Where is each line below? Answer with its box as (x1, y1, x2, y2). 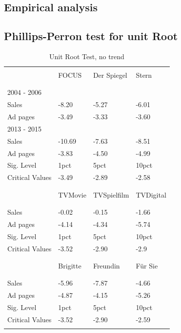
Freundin (93, 260, 120, 270)
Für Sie (136, 260, 158, 270)
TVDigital (136, 189, 166, 200)
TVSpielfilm (93, 189, 129, 200)
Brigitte (58, 260, 81, 270)
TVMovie (58, 189, 86, 200)
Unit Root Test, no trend (49, 51, 124, 61)
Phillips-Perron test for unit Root (4, 28, 178, 44)
